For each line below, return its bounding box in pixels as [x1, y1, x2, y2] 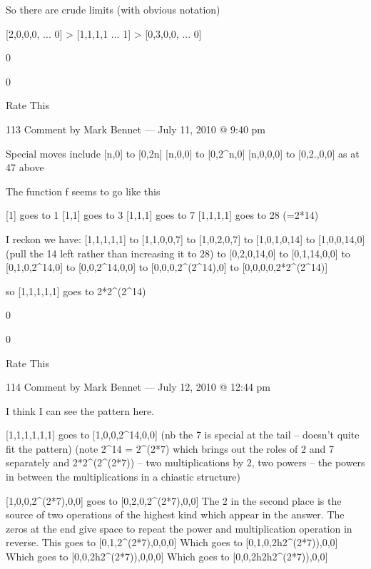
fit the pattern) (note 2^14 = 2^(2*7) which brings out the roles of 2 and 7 [6, 441, 334, 456]
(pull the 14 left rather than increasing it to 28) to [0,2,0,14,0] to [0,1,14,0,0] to [6, 245, 350, 260]
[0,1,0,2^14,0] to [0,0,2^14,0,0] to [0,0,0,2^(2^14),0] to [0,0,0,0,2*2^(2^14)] [6, 260, 328, 275]
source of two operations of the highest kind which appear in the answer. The [6, 507, 345, 522]
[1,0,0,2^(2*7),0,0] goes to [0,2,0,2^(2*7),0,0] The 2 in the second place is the [6, 493, 342, 508]
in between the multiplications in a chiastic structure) [6, 469, 240, 484]
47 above [6, 160, 44, 175]
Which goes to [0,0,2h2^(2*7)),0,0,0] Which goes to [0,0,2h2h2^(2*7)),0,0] [6, 549, 328, 564]
